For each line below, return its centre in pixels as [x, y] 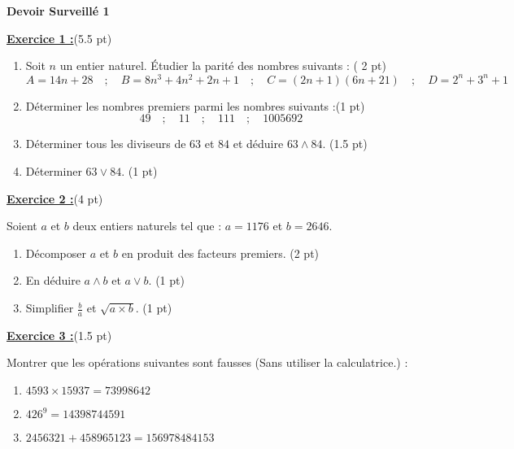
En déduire [53, 280]
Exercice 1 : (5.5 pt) [59, 38]
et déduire [258, 144]
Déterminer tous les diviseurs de [106, 144]
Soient [22, 226]
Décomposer [56, 253]
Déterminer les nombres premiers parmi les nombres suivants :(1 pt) [195, 105]
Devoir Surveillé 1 [58, 11]
